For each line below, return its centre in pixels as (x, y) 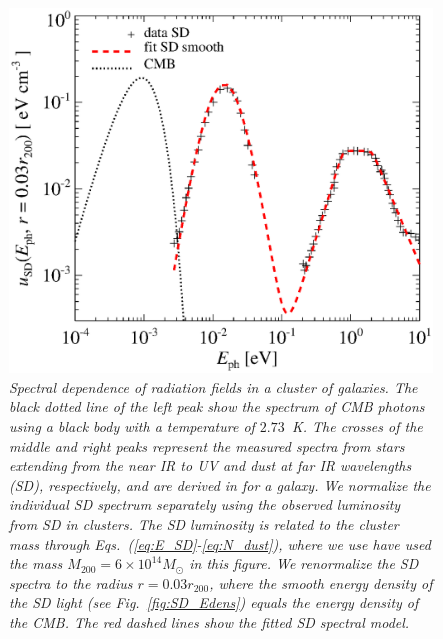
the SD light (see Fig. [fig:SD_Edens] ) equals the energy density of (214, 602)
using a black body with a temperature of (132, 425)
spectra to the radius (71, 582)
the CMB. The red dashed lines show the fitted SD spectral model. (209, 621)
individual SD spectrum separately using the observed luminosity (205, 504)
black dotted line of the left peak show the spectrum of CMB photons (217, 406)
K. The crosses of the (357, 425)
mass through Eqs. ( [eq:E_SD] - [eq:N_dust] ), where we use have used (220, 543)
